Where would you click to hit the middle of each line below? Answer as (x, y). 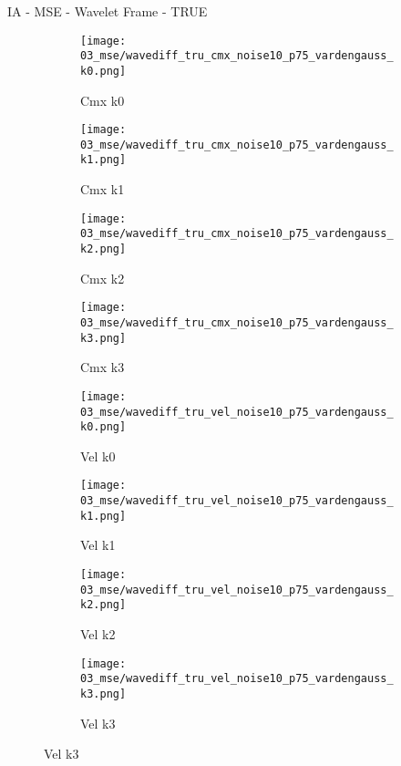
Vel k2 (98, 633)
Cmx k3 (103, 367)
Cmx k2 (103, 278)
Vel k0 (98, 455)
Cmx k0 (103, 100)
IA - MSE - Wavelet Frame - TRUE (108, 11)
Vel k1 (98, 545)
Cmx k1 (103, 189)
